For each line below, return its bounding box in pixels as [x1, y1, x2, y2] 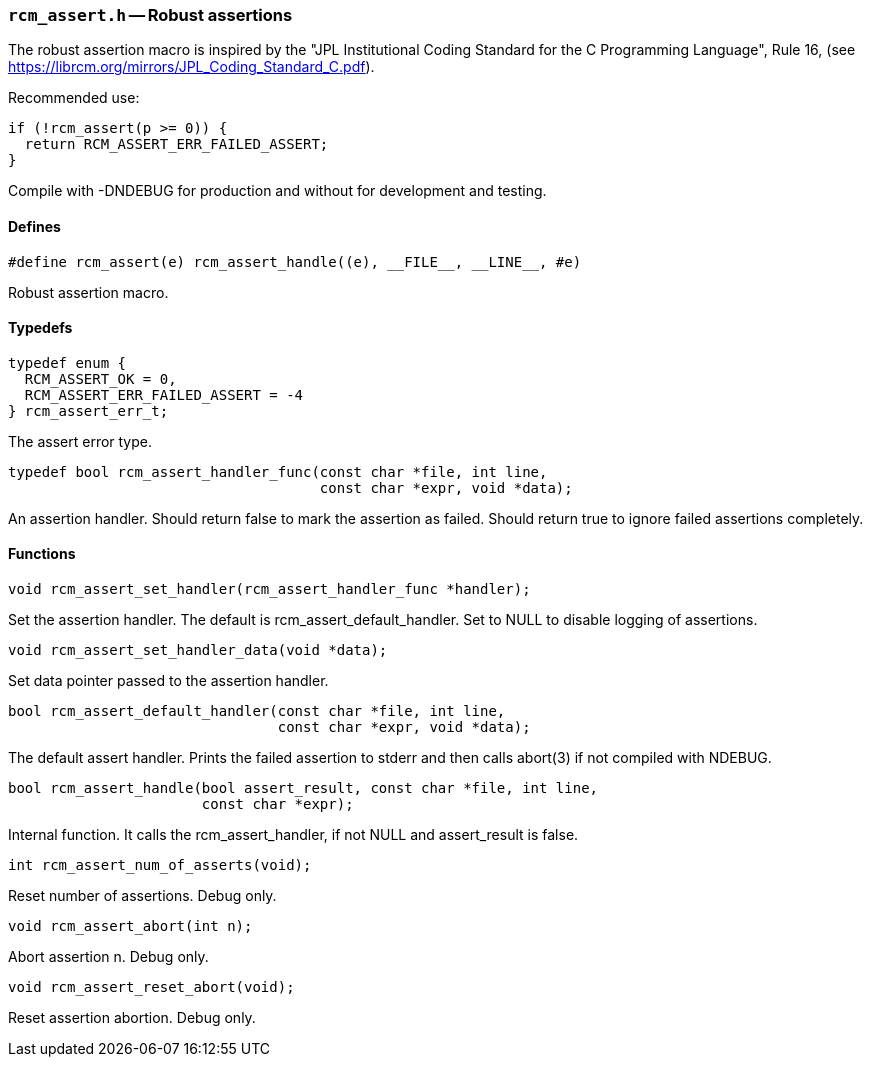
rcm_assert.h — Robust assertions [8, 5, 293, 25]
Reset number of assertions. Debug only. [8, 887, 277, 905]
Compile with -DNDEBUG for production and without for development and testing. [8, 182, 547, 200]
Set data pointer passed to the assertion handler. [8, 672, 329, 690]
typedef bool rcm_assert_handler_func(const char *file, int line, [8, 463, 548, 480]
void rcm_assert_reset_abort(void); [8, 979, 295, 996]
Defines [8, 217, 61, 235]
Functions [8, 545, 76, 563]
